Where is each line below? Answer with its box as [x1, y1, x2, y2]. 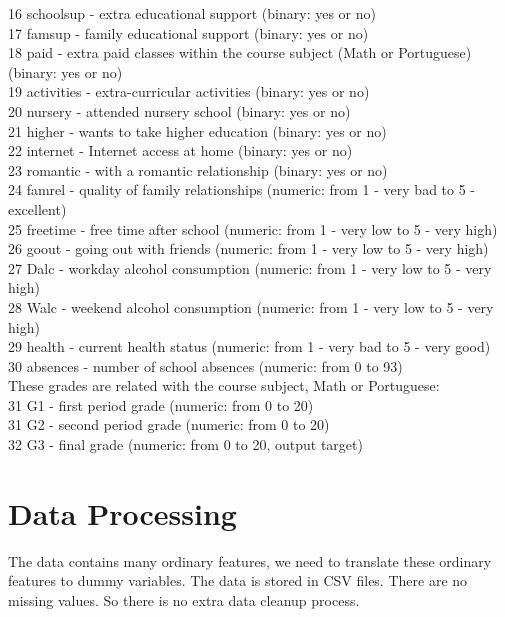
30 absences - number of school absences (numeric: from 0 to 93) [8, 355, 403, 376]
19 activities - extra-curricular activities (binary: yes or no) [8, 81, 370, 102]
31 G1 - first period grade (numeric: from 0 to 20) [8, 394, 314, 415]
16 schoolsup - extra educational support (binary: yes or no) [8, 3, 376, 23]
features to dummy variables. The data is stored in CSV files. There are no [8, 570, 468, 591]
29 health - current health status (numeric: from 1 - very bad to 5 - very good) [8, 336, 491, 357]
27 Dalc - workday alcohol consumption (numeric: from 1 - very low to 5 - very [8, 257, 492, 278]
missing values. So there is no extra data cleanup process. [8, 589, 360, 610]
